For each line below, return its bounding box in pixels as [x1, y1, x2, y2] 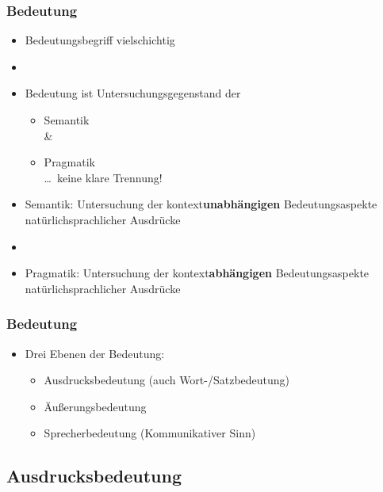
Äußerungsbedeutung [44, 398, 147, 414]
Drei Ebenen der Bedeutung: [25, 345, 165, 361]
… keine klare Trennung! [44, 169, 163, 185]
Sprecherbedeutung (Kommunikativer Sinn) [44, 425, 256, 441]
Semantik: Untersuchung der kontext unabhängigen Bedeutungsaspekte [25, 196, 377, 212]
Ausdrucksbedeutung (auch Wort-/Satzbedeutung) [44, 372, 290, 388]
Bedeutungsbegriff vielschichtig [25, 32, 175, 48]
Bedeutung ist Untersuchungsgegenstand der [25, 85, 241, 101]
